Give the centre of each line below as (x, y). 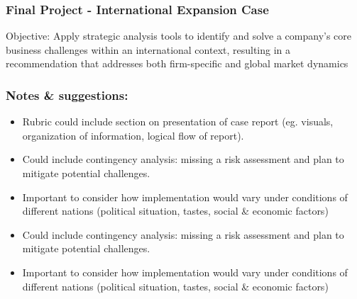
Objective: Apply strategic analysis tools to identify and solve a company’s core (179, 36)
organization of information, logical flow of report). (133, 135)
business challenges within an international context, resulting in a (148, 49)
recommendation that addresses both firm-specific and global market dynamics (177, 63)
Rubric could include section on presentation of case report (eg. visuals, (178, 122)
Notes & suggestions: (67, 95)
